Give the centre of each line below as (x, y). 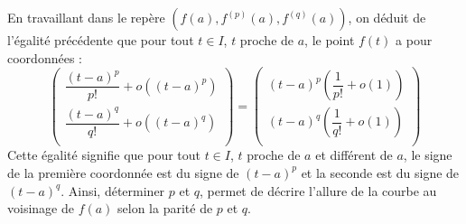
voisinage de (41, 208)
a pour (414, 40)
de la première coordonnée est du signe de (123, 172)
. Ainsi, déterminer (113, 190)
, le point (330, 40)
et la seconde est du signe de (380, 172)
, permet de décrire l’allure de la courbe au (318, 190)
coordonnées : (45, 57)
